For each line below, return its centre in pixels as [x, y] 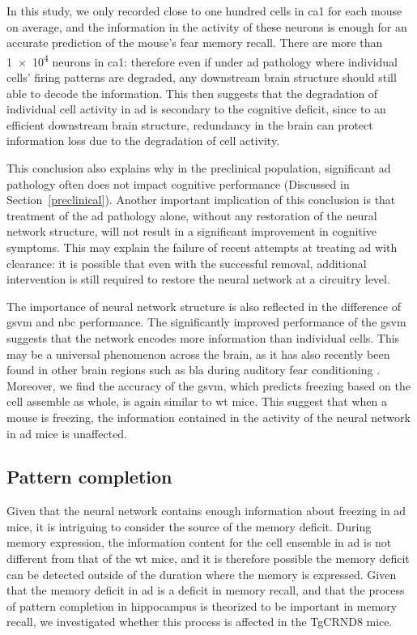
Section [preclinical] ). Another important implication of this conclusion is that [201, 200]
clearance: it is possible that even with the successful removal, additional [187, 263]
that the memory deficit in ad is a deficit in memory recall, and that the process [206, 590]
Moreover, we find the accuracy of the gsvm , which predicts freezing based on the [208, 385]
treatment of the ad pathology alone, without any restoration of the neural [192, 215]
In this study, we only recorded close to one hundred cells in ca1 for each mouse [204, 11]
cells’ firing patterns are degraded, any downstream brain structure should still [202, 77]
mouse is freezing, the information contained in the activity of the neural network [208, 417]
